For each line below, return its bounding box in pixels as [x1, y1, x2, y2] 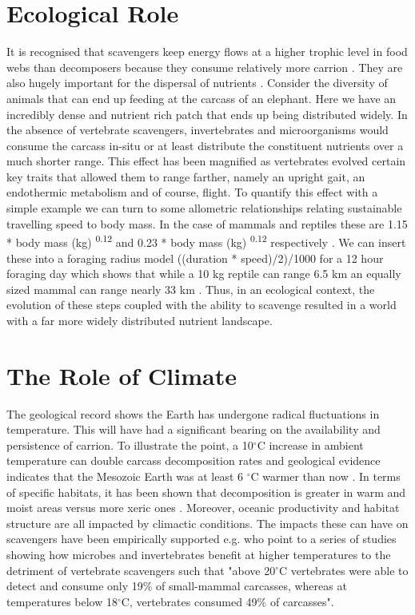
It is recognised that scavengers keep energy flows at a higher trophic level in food [6, 43, 408, 60]
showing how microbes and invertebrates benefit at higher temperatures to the [6, 546, 391, 562]
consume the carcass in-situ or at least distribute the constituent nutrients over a [6, 137, 404, 153]
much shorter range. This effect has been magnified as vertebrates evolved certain [6, 153, 406, 169]
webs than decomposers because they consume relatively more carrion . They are [6, 58, 403, 75]
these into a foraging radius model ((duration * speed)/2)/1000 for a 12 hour [6, 249, 384, 266]
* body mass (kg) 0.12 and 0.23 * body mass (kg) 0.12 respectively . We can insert [6, 232, 406, 250]
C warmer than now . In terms [250, 467, 401, 484]
